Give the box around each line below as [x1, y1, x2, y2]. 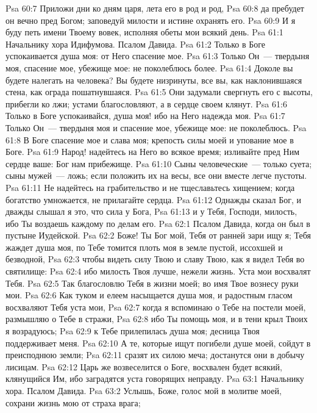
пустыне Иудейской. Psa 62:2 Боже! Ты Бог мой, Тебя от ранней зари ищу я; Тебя [5, 229, 312, 242]
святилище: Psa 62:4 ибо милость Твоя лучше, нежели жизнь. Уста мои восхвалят [5, 265, 311, 278]
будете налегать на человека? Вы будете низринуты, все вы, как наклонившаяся [5, 73, 302, 86]
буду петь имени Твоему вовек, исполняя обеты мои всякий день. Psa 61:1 [5, 26, 283, 38]
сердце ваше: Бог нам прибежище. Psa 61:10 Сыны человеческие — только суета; [5, 157, 312, 170]
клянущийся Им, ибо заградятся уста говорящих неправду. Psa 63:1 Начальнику [5, 372, 304, 385]
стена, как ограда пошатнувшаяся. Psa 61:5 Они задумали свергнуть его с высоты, [5, 85, 313, 98]
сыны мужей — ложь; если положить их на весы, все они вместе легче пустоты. [5, 169, 307, 182]
